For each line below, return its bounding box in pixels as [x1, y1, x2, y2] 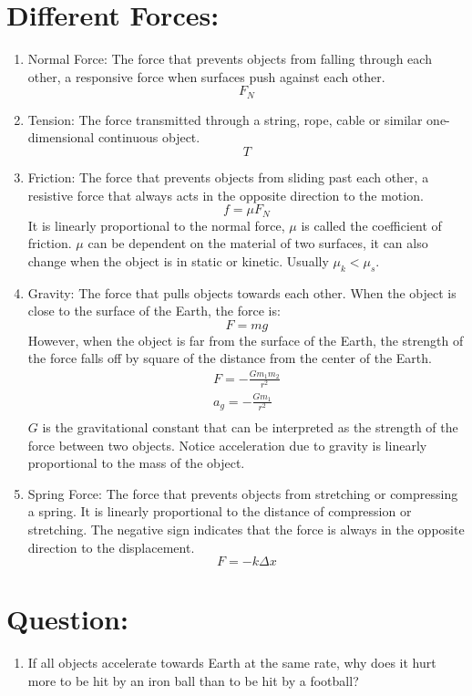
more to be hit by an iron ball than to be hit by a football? [27, 670, 359, 690]
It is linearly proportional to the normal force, [27, 215, 285, 234]
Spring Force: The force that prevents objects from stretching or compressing [27, 483, 458, 503]
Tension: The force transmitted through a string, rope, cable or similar [27, 109, 423, 129]
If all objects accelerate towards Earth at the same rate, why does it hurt [27, 653, 436, 672]
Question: [6, 600, 128, 638]
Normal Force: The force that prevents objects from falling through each [27, 49, 432, 68]
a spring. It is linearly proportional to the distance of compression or [27, 502, 412, 521]
